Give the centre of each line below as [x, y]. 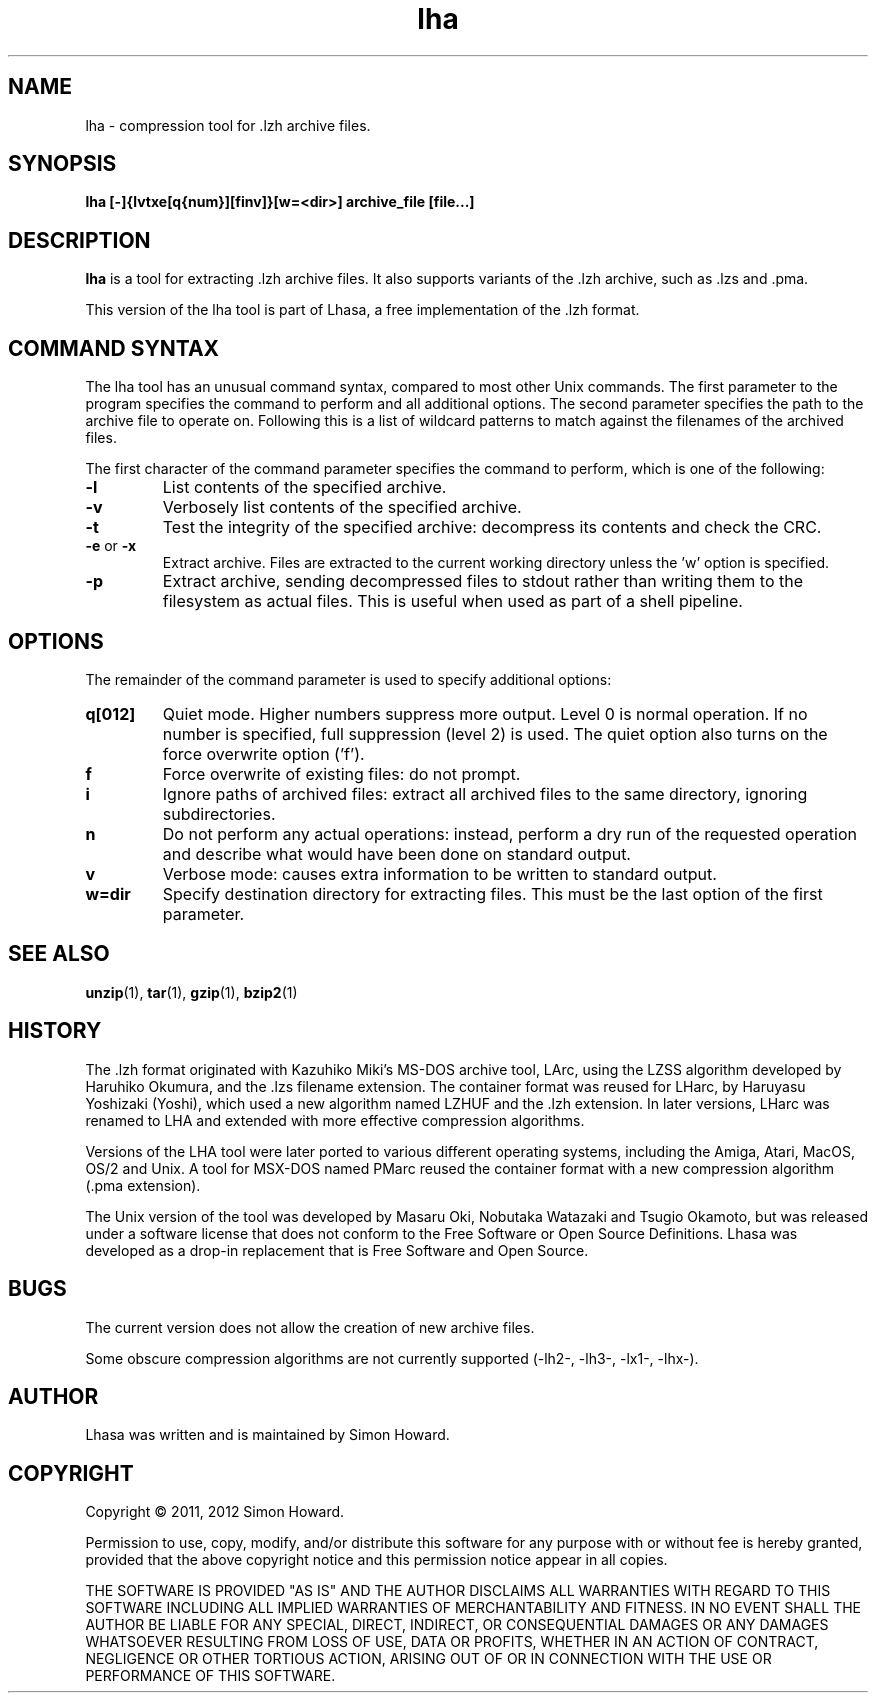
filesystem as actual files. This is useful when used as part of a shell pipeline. [452, 601]
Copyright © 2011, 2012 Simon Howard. [215, 1512]
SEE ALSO [59, 954]
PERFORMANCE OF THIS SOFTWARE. [210, 1676]
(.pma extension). [143, 1185]
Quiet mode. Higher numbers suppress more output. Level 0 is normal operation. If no [485, 713]
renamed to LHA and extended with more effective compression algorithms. [335, 1120]
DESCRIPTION [79, 240]
